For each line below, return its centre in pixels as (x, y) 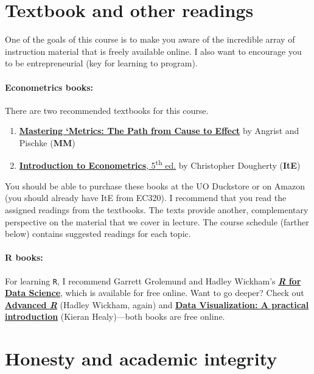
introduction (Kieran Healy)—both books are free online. (115, 316)
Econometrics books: (49, 87)
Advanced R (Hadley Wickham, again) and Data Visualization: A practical (157, 304)
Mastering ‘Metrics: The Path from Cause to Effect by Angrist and (159, 131)
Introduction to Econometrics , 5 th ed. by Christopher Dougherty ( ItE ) (160, 164)
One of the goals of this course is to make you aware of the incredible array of (150, 39)
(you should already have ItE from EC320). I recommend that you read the (146, 198)
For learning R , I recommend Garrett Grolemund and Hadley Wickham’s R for (153, 280)
